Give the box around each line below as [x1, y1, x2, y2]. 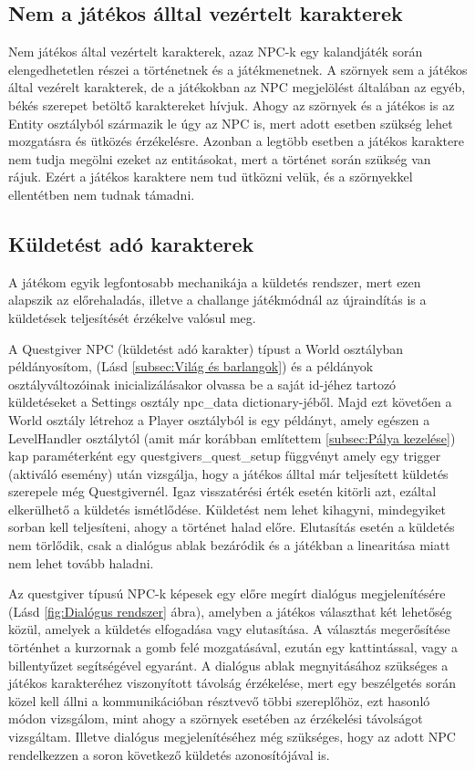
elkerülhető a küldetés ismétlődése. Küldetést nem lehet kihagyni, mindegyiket [8, 499, 446, 518]
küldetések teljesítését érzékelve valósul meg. [8, 307, 256, 327]
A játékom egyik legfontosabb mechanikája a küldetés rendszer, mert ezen [8, 272, 421, 291]
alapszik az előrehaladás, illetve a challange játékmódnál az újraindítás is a [8, 290, 427, 309]
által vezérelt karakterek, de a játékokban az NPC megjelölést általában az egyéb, [8, 78, 466, 97]
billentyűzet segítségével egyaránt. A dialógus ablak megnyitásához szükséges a [8, 655, 449, 674]
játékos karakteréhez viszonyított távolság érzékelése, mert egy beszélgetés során [8, 673, 457, 692]
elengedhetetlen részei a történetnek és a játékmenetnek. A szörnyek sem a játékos [8, 59, 468, 78]
